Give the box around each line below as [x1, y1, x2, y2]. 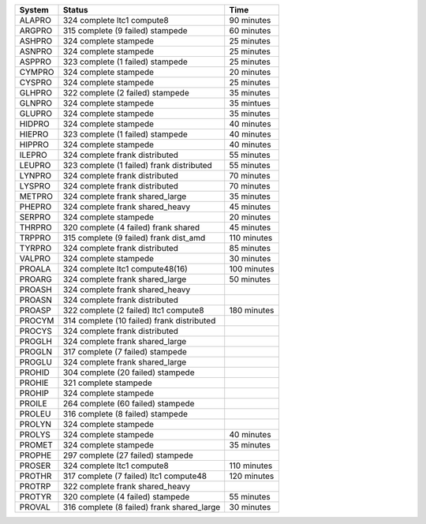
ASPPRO [19, 56, 52, 67]
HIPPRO [19, 139, 49, 150]
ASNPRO [19, 46, 53, 57]
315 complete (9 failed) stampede [62, 25, 189, 36]
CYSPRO [19, 77, 53, 88]
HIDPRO [19, 118, 50, 129]
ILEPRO [19, 150, 47, 160]
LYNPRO [19, 170, 51, 181]
